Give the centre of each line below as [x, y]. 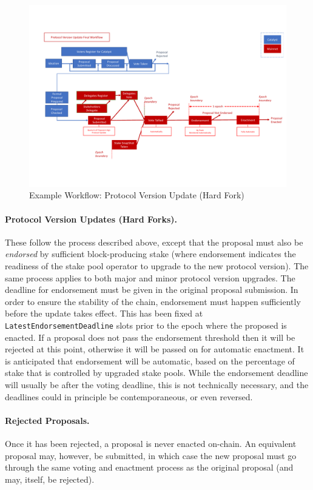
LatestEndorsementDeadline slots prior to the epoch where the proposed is [146, 325]
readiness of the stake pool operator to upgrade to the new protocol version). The [157, 265]
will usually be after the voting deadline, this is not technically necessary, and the [157, 384]
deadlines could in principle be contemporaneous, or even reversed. [129, 396]
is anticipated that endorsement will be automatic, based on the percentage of [150, 361]
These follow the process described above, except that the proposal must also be [154, 242]
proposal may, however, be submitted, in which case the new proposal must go [151, 455]
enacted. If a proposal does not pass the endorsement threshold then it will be [150, 337]
